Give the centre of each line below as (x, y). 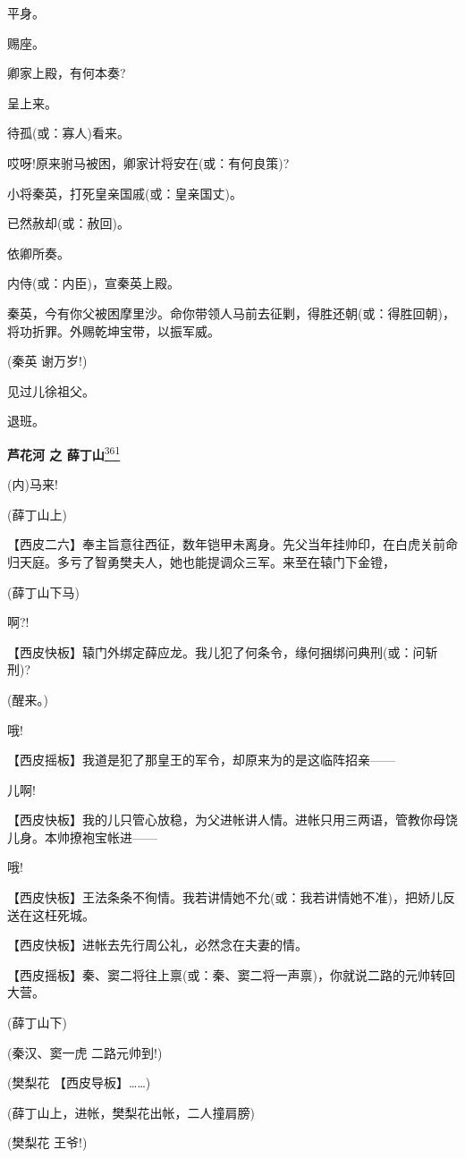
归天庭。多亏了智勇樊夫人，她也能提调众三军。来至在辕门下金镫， (201, 561)
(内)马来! (33, 484)
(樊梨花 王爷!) (47, 1142)
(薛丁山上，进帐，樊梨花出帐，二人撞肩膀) (131, 1112)
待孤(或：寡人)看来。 (68, 133)
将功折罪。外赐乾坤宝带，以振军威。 (114, 330)
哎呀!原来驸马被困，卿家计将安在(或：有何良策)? (148, 162)
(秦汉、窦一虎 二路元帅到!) (85, 1052)
